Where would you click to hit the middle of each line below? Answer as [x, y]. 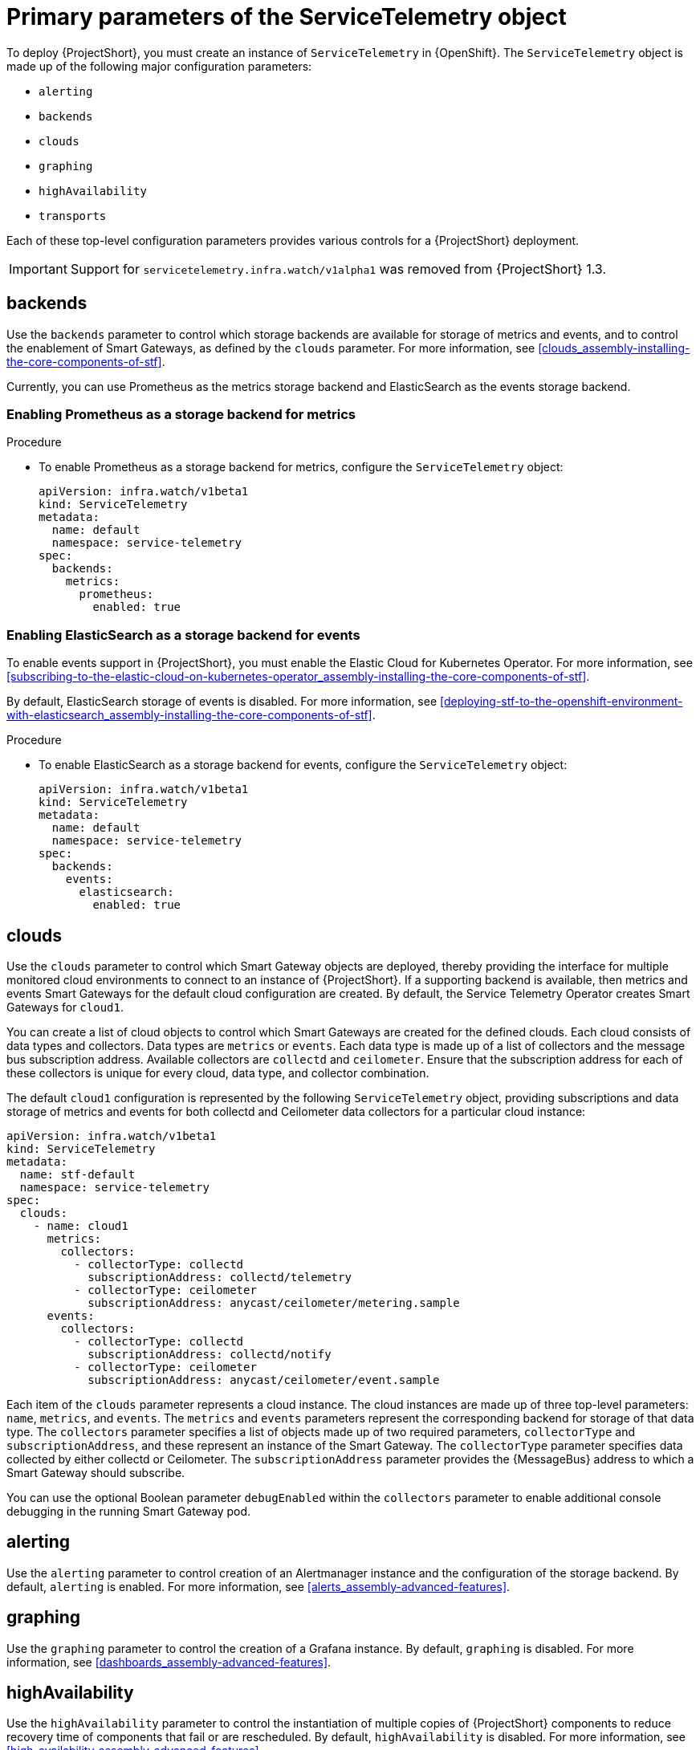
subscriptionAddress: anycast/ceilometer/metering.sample [274, 1302]
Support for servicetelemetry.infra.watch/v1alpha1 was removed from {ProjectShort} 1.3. [338, 269]
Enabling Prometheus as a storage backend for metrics [181, 414]
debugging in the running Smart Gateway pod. [129, 1511]
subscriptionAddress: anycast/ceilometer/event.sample [264, 1380]
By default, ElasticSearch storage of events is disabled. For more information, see [222, 702]
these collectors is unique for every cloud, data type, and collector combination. [218, 1072]
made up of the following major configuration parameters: [159, 66]
